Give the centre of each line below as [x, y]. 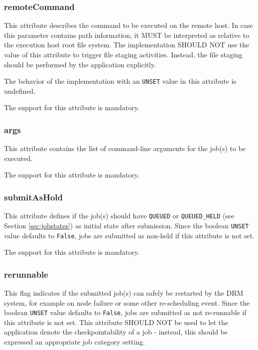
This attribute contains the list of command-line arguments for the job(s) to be [125, 148]
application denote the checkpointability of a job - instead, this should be [116, 332]
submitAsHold [33, 197]
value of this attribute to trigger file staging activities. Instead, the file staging [123, 54]
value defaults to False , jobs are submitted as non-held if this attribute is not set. [129, 235]
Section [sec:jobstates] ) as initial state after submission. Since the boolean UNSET [127, 225]
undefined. [20, 90]
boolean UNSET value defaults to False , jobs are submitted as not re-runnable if [125, 312]
